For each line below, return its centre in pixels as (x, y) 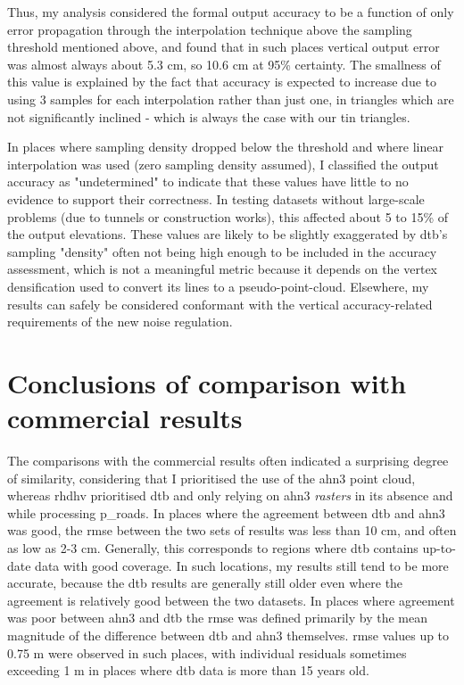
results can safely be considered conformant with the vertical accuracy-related (220, 304)
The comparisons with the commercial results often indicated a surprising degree (228, 460)
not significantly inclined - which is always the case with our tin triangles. (209, 116)
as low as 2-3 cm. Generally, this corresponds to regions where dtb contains (213, 547)
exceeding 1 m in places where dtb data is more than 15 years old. (188, 670)
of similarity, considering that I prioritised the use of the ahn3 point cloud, (211, 478)
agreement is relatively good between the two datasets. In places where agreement (231, 600)
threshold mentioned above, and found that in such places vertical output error (224, 47)
